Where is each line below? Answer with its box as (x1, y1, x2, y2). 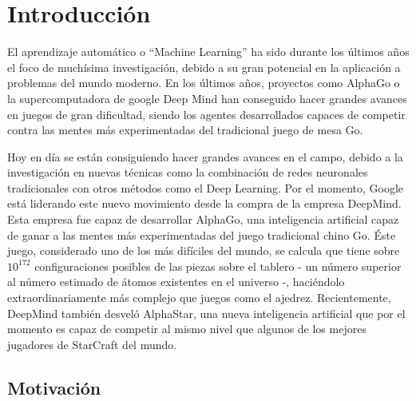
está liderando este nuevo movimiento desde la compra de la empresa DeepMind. (7, 195, 402, 212)
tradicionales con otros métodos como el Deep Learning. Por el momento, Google (7, 179, 404, 196)
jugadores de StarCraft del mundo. (7, 335, 177, 352)
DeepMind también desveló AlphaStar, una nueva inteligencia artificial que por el (7, 304, 406, 321)
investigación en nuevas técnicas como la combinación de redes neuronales (7, 164, 368, 181)
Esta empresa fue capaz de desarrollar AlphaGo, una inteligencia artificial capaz (7, 211, 399, 228)
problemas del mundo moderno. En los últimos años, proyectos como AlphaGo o (7, 74, 400, 91)
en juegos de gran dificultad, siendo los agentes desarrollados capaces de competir (7, 105, 406, 122)
